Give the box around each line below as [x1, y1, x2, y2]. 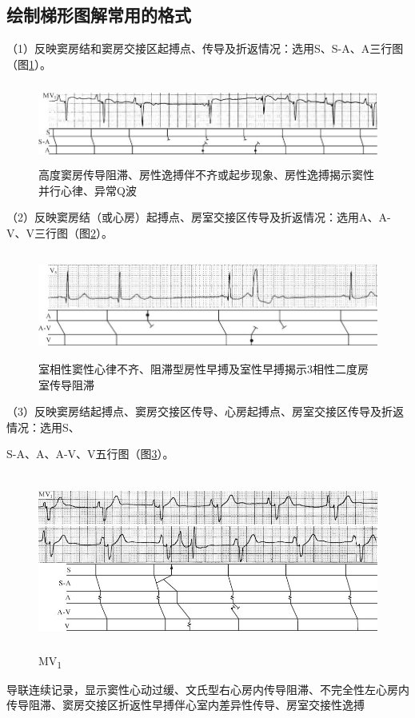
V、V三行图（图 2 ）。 [6, 224, 113, 241]
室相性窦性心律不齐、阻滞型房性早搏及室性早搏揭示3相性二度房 [38, 360, 369, 377]
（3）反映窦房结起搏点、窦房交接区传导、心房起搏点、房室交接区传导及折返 [6, 403, 404, 420]
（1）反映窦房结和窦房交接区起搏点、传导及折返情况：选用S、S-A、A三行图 [6, 40, 404, 57]
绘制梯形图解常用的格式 [6, 2, 191, 27]
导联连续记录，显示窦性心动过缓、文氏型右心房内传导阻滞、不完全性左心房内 [6, 680, 409, 697]
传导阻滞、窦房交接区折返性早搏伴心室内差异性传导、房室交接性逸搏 [6, 696, 365, 713]
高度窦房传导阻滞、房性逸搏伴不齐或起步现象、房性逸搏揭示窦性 [38, 166, 374, 182]
